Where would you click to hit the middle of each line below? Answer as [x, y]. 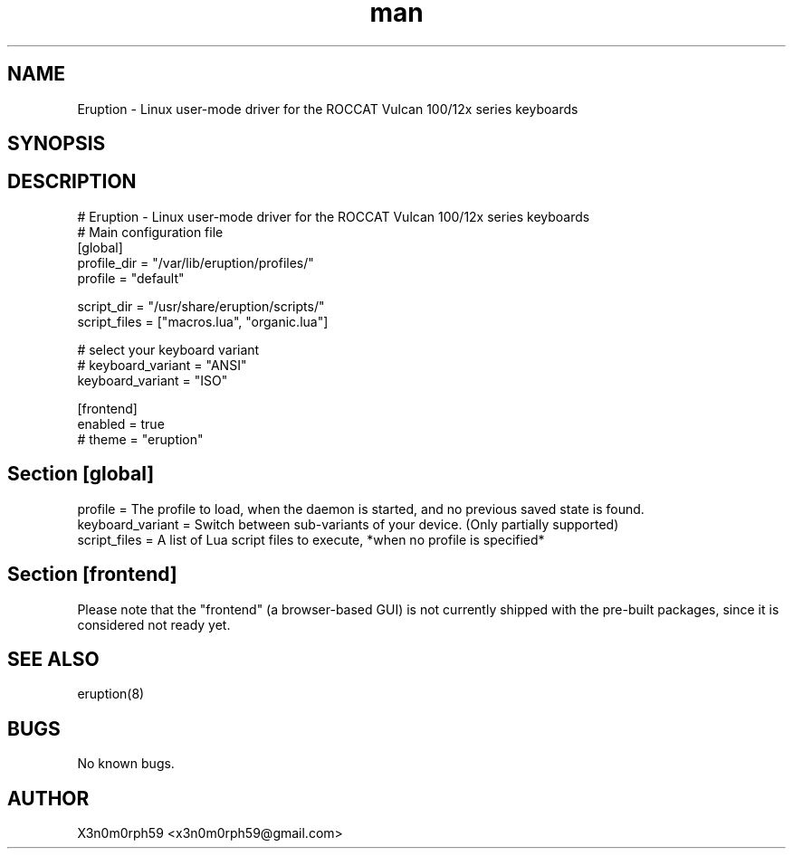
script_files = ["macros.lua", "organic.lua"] [203, 321]
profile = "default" [131, 278]
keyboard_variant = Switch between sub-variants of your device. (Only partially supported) [348, 524]
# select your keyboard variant [168, 349]
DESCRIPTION [72, 182]
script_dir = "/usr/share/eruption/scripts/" [201, 306]
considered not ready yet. [154, 624]
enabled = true [121, 423]
